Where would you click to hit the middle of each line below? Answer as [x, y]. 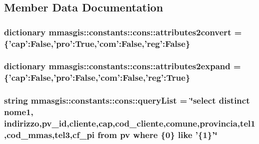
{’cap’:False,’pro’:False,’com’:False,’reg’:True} [97, 77]
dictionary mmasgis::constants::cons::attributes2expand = [122, 66]
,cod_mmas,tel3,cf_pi [49, 135]
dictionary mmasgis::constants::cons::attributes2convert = [123, 32]
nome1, [19, 112]
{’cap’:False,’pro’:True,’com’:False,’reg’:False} [97, 43]
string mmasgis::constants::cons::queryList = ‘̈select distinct [127, 100]
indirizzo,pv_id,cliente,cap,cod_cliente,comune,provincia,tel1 [130, 123]
